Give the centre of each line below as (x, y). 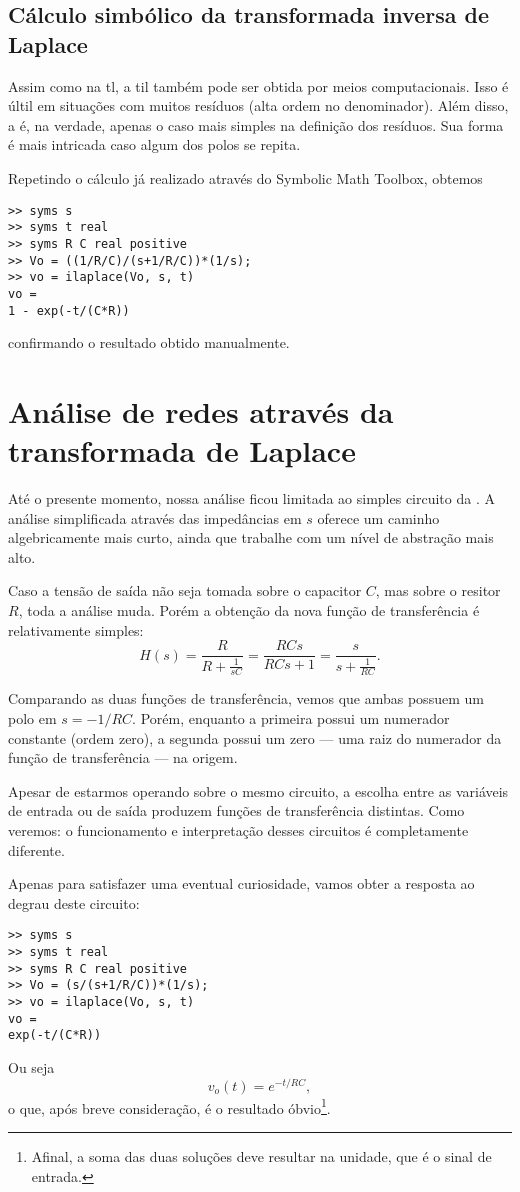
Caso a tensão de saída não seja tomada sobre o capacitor (185, 590)
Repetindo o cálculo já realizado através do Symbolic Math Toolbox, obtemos (245, 177)
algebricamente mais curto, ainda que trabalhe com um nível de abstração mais (251, 537)
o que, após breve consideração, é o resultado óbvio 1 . (169, 1106)
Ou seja (31, 1067)
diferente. (36, 849)
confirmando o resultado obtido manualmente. (149, 342)
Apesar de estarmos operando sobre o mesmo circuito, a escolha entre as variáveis (258, 790)
